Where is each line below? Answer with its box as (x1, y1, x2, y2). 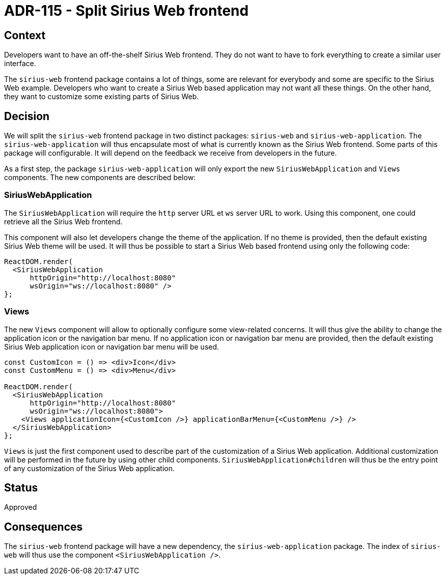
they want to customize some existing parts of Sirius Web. (4, 92, 199, 101)
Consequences (4, 520, 83, 533)
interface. (4, 59, 36, 68)
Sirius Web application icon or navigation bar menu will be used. (4, 342, 219, 351)
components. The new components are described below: (4, 173, 196, 182)
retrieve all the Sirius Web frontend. (4, 217, 123, 226)
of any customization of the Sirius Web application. (4, 464, 175, 473)
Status (4, 481, 38, 494)
